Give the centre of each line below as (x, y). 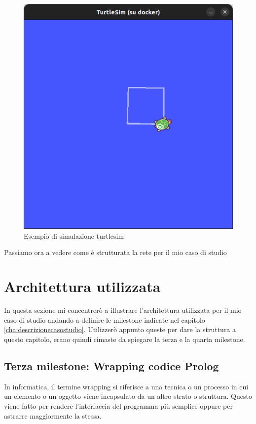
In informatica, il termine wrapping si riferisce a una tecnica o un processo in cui (126, 386)
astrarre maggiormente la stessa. (53, 415)
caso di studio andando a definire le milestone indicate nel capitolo (105, 319)
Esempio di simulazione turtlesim (74, 235)
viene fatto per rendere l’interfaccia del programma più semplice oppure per (118, 405)
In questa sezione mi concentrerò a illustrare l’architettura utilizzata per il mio (123, 310)
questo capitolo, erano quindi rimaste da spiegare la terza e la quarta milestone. (125, 339)
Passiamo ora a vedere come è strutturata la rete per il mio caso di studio (115, 252)
